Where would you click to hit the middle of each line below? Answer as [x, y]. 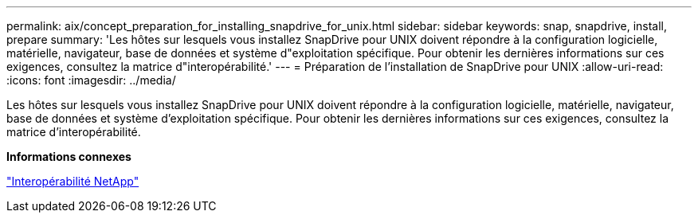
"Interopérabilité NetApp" [73, 181]
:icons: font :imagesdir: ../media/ [91, 80]
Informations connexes [69, 156]
